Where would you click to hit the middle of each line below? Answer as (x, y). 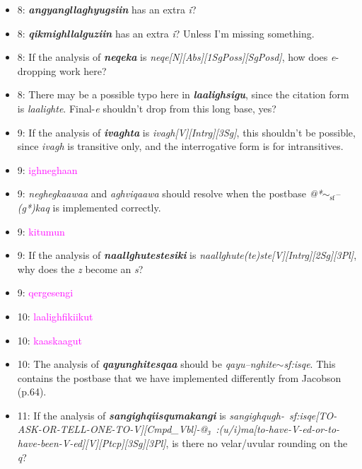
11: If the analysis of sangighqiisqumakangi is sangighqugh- (151, 415)
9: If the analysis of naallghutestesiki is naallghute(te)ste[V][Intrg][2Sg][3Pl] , (187, 255)
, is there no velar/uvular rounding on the (257, 443)
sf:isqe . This (310, 364)
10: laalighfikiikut (55, 316)
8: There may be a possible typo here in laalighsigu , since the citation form (183, 94)
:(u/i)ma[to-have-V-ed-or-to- (278, 429)
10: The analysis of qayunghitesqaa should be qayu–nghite (147, 364)
